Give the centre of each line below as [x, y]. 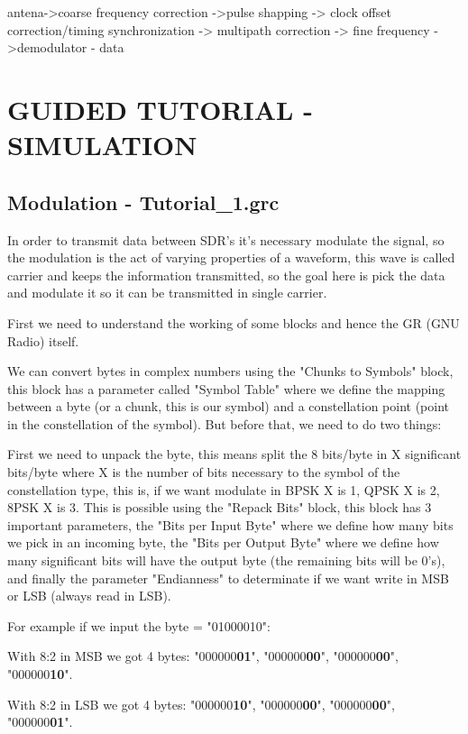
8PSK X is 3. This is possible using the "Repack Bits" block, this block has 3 [220, 507]
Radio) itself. [43, 340]
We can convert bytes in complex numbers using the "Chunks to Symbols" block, [230, 371]
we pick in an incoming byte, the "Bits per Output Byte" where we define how [223, 542]
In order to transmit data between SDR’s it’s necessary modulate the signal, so [226, 239]
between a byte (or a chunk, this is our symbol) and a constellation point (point [229, 406]
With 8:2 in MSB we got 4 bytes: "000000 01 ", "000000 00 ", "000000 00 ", [203, 656]
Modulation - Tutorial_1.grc [143, 202]
